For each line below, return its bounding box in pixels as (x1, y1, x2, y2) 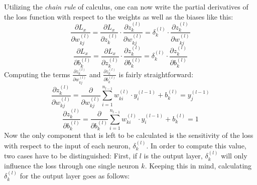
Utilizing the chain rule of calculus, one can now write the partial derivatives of (4, 2, 248, 12)
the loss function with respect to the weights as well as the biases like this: (4, 11, 233, 22)
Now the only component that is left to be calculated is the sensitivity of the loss (4, 130, 253, 140)
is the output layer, (144, 150, 203, 161)
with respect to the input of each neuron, (4, 140, 131, 150)
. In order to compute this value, (146, 140, 246, 150)
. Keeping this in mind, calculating (145, 160, 252, 170)
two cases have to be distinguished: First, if (4, 150, 138, 161)
